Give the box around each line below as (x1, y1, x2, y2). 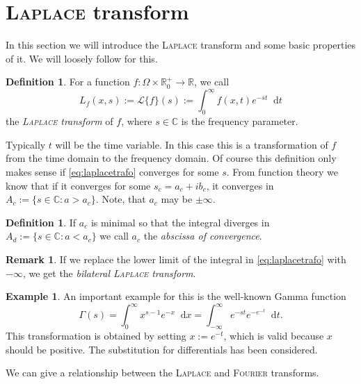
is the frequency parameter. (181, 114, 298, 128)
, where (121, 114, 152, 128)
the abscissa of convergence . (143, 228, 262, 243)
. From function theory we (226, 164, 338, 178)
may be (161, 192, 193, 206)
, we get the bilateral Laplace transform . (22, 265, 196, 280)
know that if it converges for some (6, 178, 151, 192)
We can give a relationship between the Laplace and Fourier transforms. (6, 365, 319, 380)
